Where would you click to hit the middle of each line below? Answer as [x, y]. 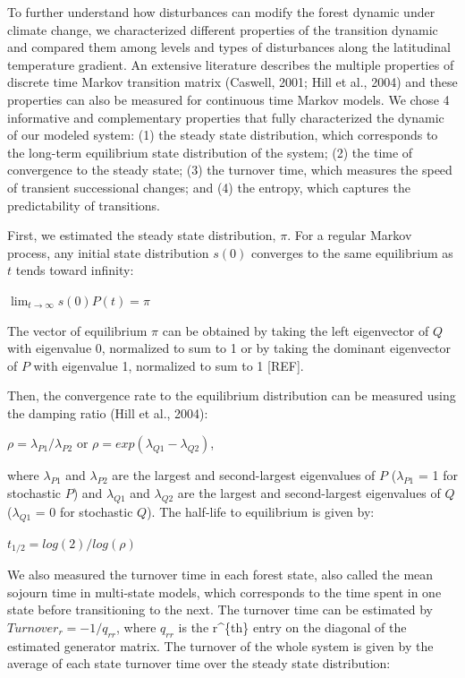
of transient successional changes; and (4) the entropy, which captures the [209, 187]
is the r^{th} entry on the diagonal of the [292, 627]
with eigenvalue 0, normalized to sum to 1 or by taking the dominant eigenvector [229, 348]
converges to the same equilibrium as [352, 252]
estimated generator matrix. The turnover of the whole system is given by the [220, 645]
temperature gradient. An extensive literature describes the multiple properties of [231, 64]
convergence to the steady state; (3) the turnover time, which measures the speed [230, 170]
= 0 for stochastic [84, 511]
